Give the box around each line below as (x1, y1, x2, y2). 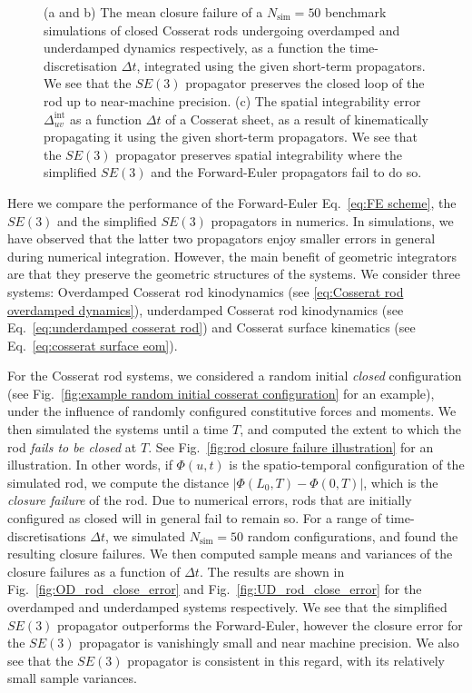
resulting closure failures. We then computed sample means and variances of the (7, 544, 453, 563)
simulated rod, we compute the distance (7, 472, 230, 491)
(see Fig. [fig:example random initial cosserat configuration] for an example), (7, 383, 435, 402)
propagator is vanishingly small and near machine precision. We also (79, 633, 459, 652)
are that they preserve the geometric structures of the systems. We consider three (7, 264, 460, 283)
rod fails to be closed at (7, 437, 137, 456)
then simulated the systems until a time (7, 420, 229, 439)
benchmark (325, 3, 387, 21)
